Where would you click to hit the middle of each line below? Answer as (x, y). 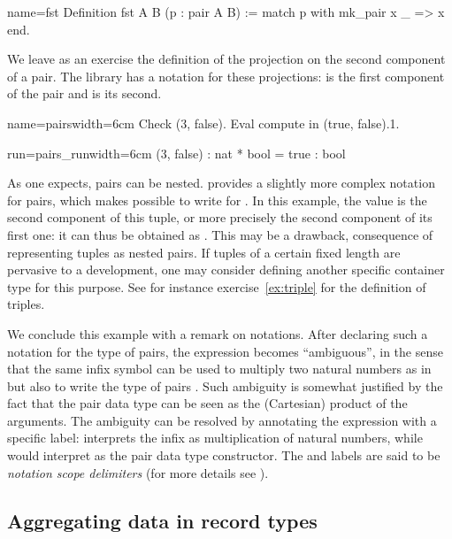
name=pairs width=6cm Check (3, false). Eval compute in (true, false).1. (203, 123)
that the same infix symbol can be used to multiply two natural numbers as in (219, 369)
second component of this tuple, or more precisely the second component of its (220, 217)
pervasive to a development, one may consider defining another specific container (226, 269)
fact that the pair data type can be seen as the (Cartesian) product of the (207, 403)
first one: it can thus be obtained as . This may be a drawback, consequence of (220, 234)
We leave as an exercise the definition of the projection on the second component (226, 59)
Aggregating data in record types (162, 520)
